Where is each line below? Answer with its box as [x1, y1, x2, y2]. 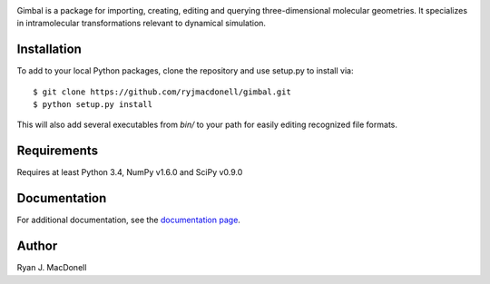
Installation [16, 42, 82, 57]
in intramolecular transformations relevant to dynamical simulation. [16, 18, 267, 29]
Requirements [16, 143, 99, 159]
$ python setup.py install [33, 100, 153, 110]
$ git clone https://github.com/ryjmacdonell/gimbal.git [33, 86, 292, 97]
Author [16, 239, 58, 254]
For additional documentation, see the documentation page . [16, 214, 240, 226]
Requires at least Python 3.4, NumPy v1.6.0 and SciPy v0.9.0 [16, 167, 243, 178]
